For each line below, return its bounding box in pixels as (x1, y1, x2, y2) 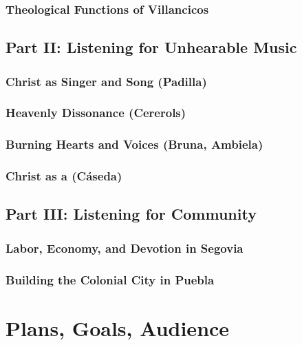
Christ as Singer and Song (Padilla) (6, 72, 207, 90)
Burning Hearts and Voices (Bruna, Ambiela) (6, 136, 263, 153)
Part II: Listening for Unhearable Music (6, 36, 297, 58)
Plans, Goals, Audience (6, 313, 230, 342)
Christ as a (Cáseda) (6, 167, 122, 185)
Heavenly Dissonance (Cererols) (6, 104, 186, 121)
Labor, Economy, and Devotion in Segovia (6, 239, 244, 256)
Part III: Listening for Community (6, 203, 257, 224)
